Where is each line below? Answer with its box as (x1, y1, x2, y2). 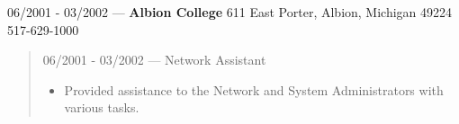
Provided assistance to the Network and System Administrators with (64, 80, 444, 99)
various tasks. (64, 98, 139, 117)
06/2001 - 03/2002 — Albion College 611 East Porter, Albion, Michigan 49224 (7, 3, 453, 21)
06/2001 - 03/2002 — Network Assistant (42, 50, 266, 69)
